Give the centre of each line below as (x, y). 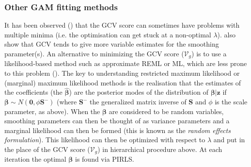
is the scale (231, 102)
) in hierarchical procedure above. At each (160, 149)
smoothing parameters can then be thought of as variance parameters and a (117, 121)
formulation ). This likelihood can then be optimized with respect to (105, 140)
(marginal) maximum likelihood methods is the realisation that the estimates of (123, 82)
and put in (229, 140)
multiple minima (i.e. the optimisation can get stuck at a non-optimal (108, 34)
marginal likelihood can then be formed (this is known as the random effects (118, 130)
